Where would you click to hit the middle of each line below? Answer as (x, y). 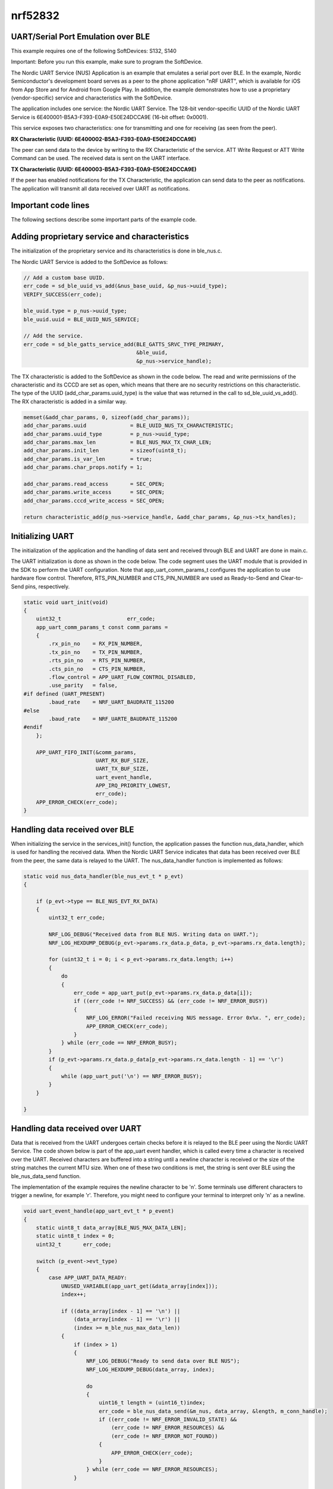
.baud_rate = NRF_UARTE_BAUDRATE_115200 (113, 719)
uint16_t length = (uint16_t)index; (152, 1403)
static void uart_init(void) (66, 602)
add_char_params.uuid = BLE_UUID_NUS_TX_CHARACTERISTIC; (129, 426)
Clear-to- (292, 578)
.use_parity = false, (83, 686)
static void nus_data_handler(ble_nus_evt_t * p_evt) (103, 876)
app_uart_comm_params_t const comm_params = (102, 627)
